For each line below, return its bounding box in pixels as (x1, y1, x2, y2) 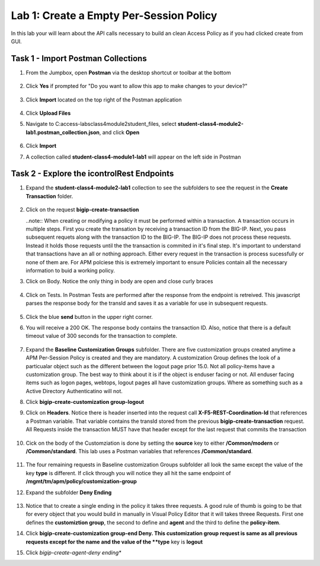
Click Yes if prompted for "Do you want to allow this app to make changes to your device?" (25, 83, 248, 90)
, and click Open (99, 128, 140, 136)
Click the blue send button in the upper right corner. (25, 313, 153, 320)
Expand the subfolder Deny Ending (25, 489, 112, 496)
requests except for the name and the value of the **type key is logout (25, 538, 203, 545)
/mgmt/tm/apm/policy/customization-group (25, 478, 137, 485)
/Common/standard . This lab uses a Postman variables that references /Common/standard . (25, 448, 253, 455)
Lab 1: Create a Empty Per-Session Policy (11, 9, 217, 22)
